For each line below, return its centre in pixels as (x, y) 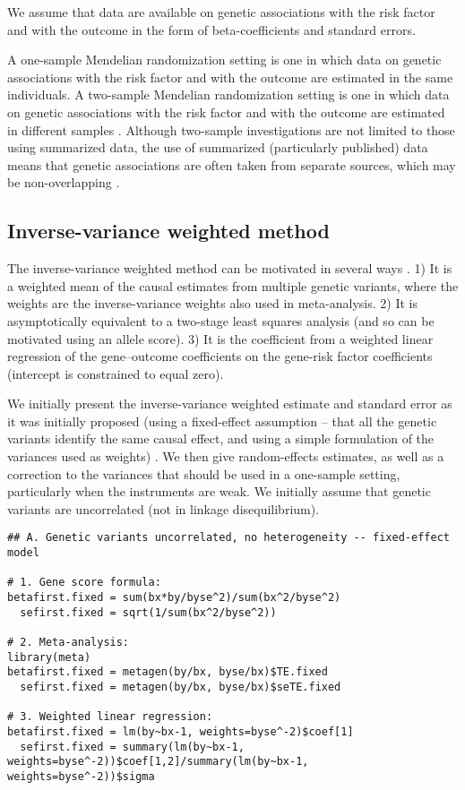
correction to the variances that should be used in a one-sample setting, (204, 473)
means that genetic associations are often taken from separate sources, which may (232, 164)
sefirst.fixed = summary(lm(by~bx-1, (132, 747)
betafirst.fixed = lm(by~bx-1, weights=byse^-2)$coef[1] (181, 731)
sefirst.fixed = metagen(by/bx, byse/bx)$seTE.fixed (181, 687)
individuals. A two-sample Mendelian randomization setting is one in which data (228, 94)
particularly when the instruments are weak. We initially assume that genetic (219, 491)
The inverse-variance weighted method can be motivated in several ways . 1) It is (230, 268)
